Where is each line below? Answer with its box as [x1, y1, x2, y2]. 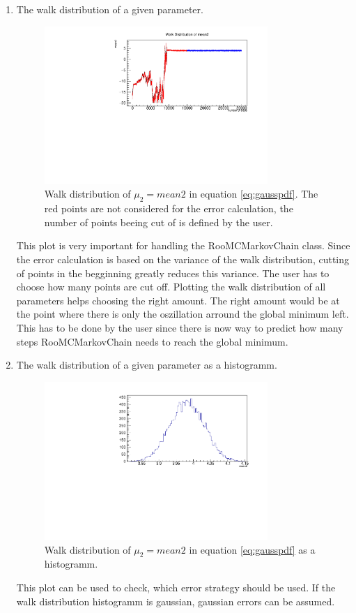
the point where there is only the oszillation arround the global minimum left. [16, 306, 349, 321]
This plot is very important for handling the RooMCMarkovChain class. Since [16, 238, 350, 253]
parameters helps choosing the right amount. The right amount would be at [16, 293, 340, 307]
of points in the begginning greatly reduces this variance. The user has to [16, 265, 330, 280]
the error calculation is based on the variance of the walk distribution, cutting [16, 252, 350, 267]
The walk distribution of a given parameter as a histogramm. [16, 357, 277, 372]
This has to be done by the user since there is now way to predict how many [16, 320, 343, 334]
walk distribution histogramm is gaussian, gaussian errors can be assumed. [16, 593, 335, 608]
